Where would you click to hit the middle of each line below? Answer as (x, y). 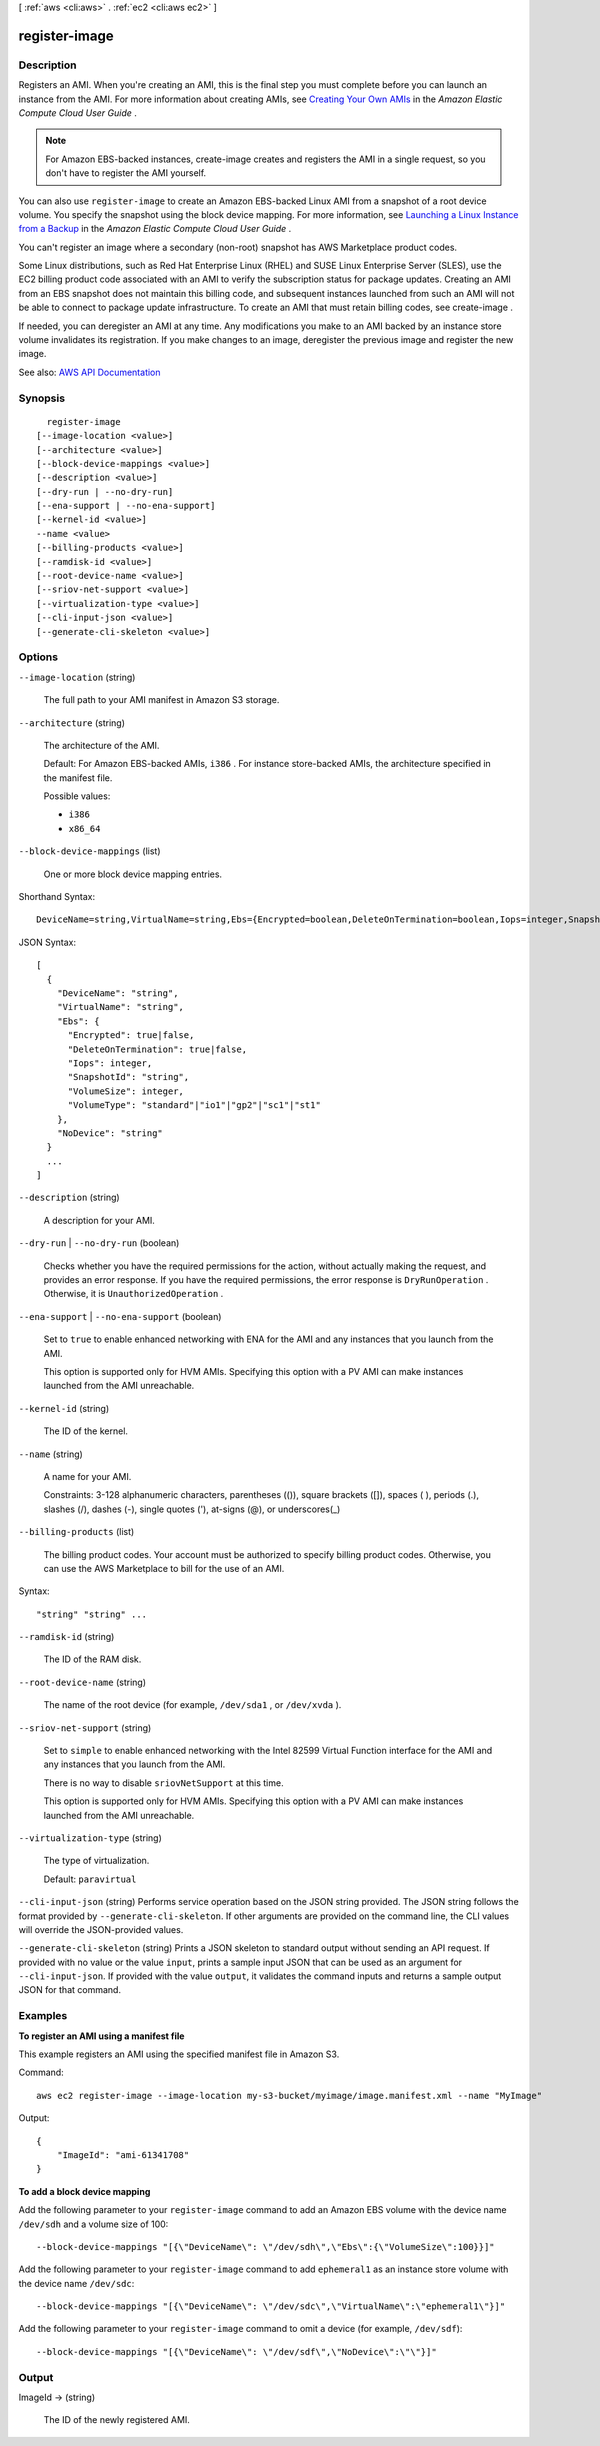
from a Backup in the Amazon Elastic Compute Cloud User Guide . (155, 229)
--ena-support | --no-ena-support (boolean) (120, 1316)
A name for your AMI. (87, 1476)
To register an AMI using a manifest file (101, 2036)
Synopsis (41, 398)
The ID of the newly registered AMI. (116, 2420)
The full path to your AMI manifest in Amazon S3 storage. (161, 700)
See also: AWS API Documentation (89, 372)
